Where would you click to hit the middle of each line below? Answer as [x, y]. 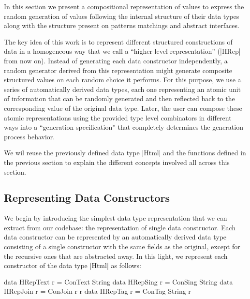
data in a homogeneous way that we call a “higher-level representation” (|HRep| [122, 51]
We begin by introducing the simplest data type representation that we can [116, 218]
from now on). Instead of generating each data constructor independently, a [116, 60]
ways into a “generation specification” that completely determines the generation [124, 127]
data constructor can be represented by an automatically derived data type [115, 237]
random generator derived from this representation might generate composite [118, 70]
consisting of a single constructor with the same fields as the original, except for [122, 247]
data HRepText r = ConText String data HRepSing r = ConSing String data [118, 281]
